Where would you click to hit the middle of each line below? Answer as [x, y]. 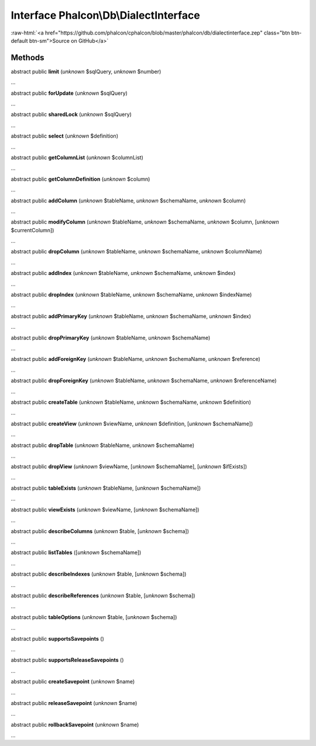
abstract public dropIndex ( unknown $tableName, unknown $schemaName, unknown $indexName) [131, 295]
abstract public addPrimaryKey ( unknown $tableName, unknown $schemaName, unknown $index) [131, 316]
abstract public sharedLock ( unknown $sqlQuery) [71, 115]
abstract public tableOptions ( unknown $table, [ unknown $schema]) [94, 617]
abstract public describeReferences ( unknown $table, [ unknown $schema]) [103, 595]
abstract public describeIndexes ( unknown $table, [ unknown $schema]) [99, 574]
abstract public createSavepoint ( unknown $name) [73, 682]
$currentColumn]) [32, 230]
